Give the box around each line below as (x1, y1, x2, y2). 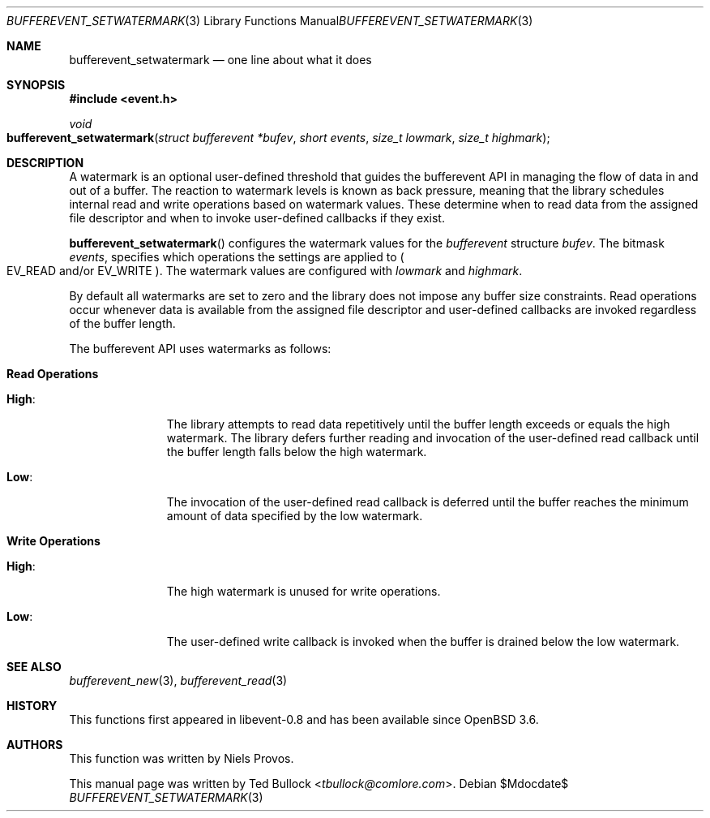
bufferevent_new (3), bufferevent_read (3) (69, 674, 288, 687)
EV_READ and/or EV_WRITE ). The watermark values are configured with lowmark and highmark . (6, 264, 523, 278)
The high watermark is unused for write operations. (166, 584, 441, 598)
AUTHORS (6, 738, 63, 751)
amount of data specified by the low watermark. (166, 509, 423, 523)
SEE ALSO (6, 660, 62, 674)
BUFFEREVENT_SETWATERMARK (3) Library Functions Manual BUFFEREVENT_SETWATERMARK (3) (6, 14, 533, 28)
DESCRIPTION (6, 156, 84, 170)
